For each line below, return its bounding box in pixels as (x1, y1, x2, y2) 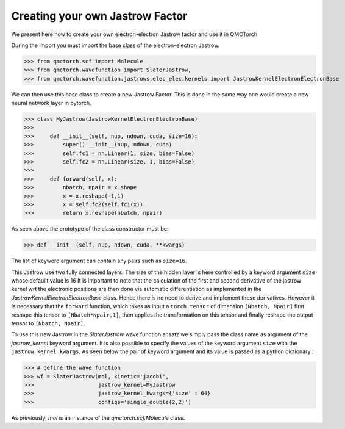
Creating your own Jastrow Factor (11, 9, 188, 23)
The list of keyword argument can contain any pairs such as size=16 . (11, 257, 187, 265)
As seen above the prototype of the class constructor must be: (11, 225, 169, 233)
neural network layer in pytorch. (11, 99, 91, 107)
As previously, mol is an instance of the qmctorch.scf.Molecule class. (11, 414, 185, 421)
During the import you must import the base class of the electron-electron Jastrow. (11, 41, 220, 49)
